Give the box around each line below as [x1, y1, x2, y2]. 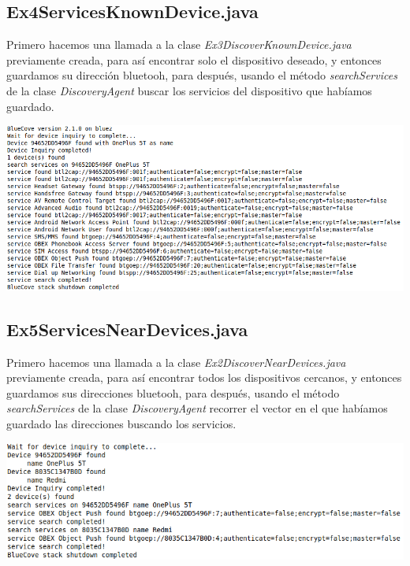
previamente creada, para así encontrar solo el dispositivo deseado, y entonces [6, 51, 382, 68]
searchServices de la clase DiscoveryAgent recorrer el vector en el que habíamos [6, 400, 388, 416]
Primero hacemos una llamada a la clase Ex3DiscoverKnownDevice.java [6, 36, 352, 53]
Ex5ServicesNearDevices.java [6, 316, 248, 341]
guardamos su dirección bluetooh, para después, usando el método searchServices [6, 67, 397, 83]
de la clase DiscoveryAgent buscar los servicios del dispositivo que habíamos [6, 82, 372, 98]
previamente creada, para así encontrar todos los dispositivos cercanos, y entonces [6, 369, 402, 386]
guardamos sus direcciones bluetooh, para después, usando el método [6, 384, 340, 401]
